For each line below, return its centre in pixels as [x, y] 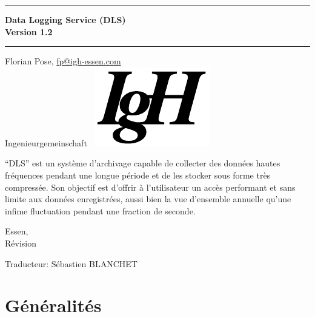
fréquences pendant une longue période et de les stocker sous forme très [138, 175]
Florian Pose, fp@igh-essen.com [63, 61]
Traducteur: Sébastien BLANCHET [71, 263]
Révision [21, 243]
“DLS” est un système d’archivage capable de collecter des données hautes [143, 163]
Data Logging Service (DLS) [65, 19]
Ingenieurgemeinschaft [46, 142]
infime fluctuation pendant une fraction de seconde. [100, 210]
